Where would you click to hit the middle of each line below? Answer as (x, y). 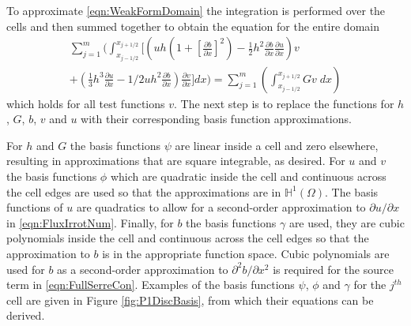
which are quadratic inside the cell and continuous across (248, 176)
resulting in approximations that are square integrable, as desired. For (176, 161)
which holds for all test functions (86, 103)
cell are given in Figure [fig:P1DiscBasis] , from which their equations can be (190, 300)
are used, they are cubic (347, 222)
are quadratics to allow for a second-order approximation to (221, 207)
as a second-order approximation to (143, 269)
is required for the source (333, 269)
